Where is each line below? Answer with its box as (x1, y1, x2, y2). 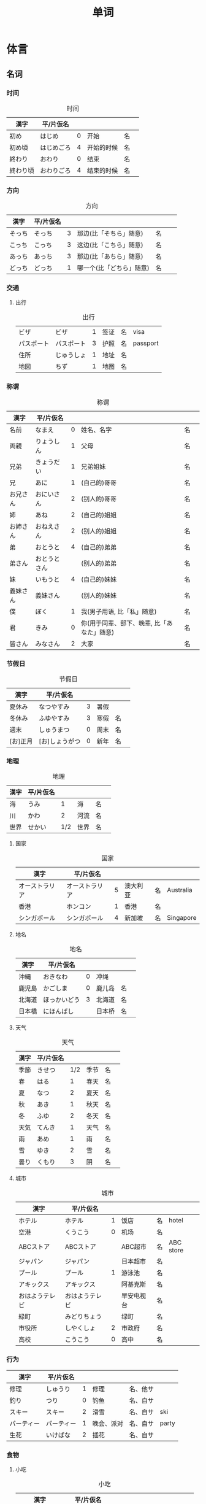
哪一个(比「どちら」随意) (77, 264, 150, 272)
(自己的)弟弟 (80, 542, 117, 551)
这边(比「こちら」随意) (77, 241, 144, 249)
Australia (167, 886, 193, 895)
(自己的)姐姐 (80, 511, 117, 519)
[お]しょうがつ (39, 737, 81, 746)
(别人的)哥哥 (80, 495, 117, 503)
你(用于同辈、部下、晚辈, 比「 (80, 619, 167, 627)
